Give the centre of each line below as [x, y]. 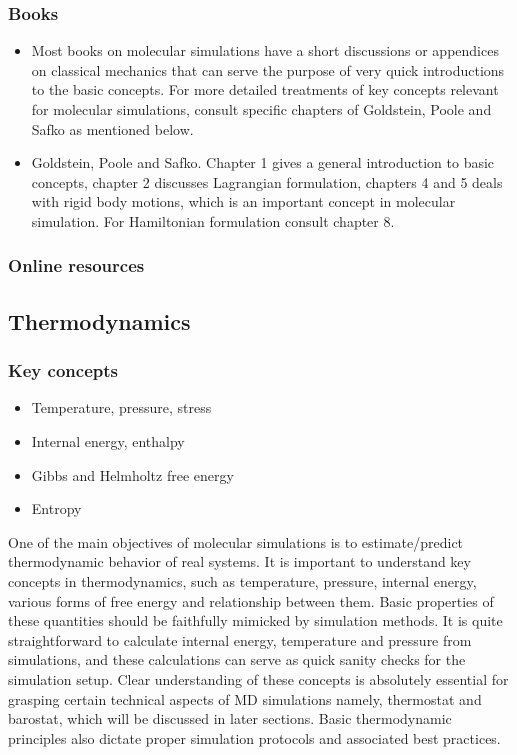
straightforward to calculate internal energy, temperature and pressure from [240, 639]
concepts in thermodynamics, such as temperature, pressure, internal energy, [242, 580]
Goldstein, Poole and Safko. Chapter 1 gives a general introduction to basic [263, 162]
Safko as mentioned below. [112, 128]
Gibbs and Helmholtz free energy [132, 474]
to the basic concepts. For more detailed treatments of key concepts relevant [265, 89]
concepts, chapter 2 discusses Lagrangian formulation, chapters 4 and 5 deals [267, 181]
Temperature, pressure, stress [121, 407]
